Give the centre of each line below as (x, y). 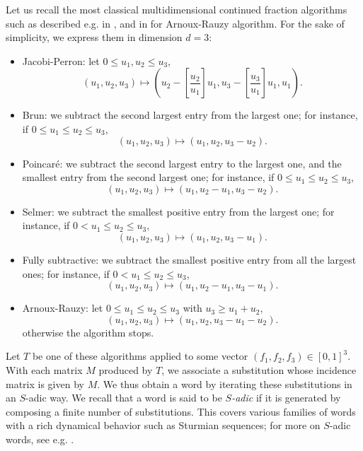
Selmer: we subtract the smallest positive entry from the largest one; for (178, 211)
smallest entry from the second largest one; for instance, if (148, 177)
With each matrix (44, 369)
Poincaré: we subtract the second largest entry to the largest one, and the (182, 163)
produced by (126, 369)
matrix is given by (45, 383)
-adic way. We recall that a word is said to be (124, 398)
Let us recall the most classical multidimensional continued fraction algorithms (177, 9)
